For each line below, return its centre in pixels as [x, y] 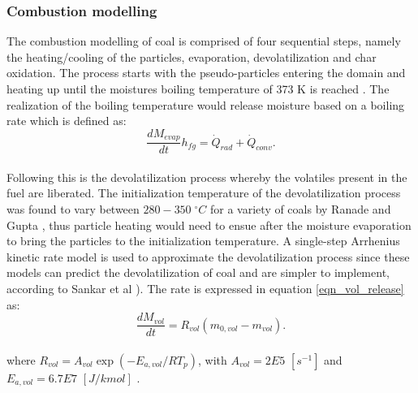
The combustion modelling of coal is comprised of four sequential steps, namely [204, 41]
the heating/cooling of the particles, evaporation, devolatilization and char [192, 56]
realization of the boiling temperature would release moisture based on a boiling [206, 104]
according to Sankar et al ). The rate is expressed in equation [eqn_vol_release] [205, 289]
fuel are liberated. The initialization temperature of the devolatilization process [204, 193]
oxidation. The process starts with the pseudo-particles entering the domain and [206, 73]
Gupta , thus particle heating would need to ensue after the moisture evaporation [209, 225]
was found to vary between [73, 209]
